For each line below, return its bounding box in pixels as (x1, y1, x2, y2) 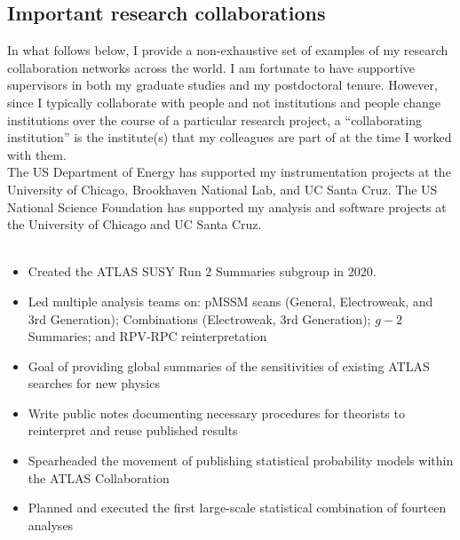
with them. (7, 145, 67, 163)
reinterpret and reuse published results (28, 421, 238, 440)
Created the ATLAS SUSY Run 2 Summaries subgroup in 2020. (28, 262, 377, 281)
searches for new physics (28, 374, 160, 393)
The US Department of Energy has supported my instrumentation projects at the (7, 163, 451, 181)
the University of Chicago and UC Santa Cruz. (7, 215, 262, 234)
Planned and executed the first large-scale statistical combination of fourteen (28, 498, 447, 517)
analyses (28, 515, 74, 534)
